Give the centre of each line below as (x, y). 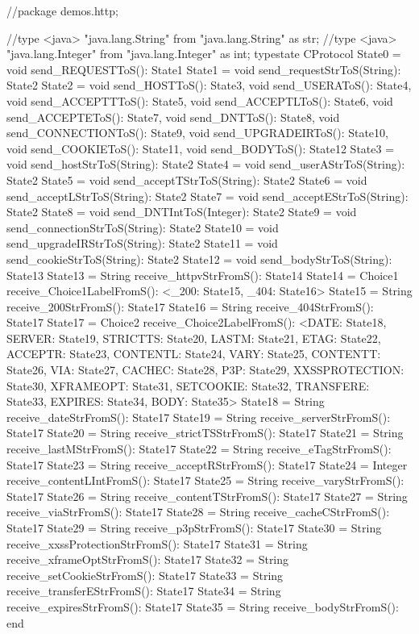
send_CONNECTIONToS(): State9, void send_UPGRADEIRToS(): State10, (197, 133)
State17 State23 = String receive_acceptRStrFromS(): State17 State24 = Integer (207, 464)
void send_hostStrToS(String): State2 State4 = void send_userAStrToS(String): (206, 164)
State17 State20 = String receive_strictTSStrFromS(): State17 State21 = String (205, 433)
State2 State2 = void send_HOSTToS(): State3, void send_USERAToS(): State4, (209, 85)
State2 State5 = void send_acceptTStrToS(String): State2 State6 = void (187, 179)
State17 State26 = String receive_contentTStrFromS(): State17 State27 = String (207, 496)
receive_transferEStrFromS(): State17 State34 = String (144, 591)
